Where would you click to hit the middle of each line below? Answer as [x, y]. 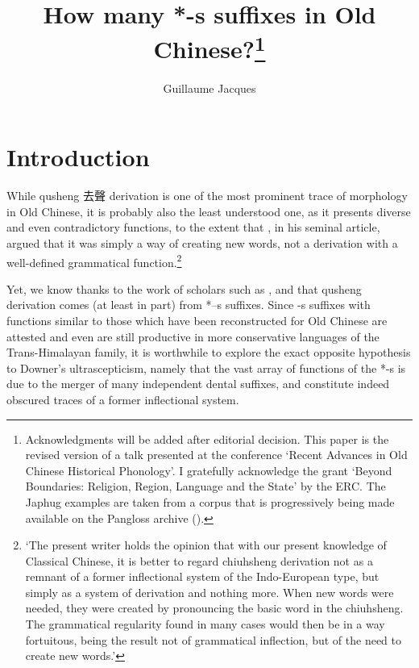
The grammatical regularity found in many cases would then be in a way [205, 624]
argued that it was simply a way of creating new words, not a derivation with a [202, 242]
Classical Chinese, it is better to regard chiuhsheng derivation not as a [199, 560]
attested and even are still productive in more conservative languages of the [193, 336]
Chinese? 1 [209, 47]
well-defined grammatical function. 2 [94, 261]
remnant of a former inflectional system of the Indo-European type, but [202, 576]
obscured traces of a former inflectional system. [123, 399]
